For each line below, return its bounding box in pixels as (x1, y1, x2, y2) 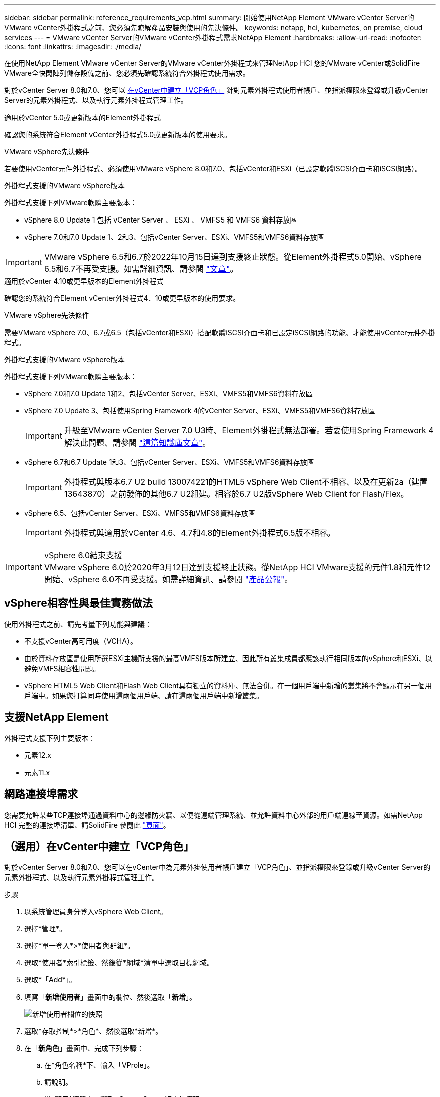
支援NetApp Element (4, 711, 109, 724)
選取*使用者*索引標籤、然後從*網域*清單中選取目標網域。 (24, 958, 214, 967)
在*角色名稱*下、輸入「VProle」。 (44, 1061, 154, 1070)
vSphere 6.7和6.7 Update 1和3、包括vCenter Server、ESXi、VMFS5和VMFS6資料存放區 (24, 458, 314, 466)
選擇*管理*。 (24, 924, 67, 933)
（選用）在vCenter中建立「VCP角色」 (4, 840, 194, 853)
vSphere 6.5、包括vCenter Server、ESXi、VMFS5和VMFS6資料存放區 (24, 509, 255, 517)
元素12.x (24, 750, 51, 759)
